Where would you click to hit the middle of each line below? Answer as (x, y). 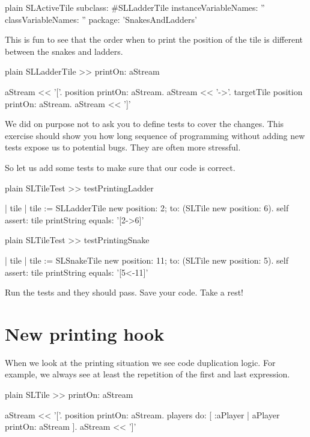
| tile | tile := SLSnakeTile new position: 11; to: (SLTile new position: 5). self (147, 260)
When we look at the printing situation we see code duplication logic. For (140, 362)
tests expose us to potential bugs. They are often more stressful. (123, 147)
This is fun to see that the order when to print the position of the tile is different (154, 39)
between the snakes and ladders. (64, 51)
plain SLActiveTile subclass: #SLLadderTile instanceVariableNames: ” (135, 7)
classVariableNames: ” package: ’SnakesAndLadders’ (101, 19)
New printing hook (85, 333)
